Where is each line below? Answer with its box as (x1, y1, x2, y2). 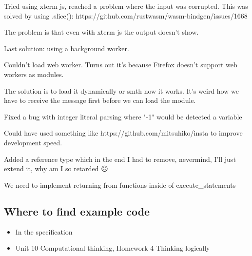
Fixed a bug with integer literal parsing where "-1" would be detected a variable (4, 111, 242, 121)
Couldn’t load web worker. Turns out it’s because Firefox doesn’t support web (4, 59, 237, 70)
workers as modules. (4, 69, 64, 79)
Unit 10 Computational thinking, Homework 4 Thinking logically (15, 243, 210, 253)
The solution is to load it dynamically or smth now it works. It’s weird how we (4, 85, 239, 96)
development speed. (4, 137, 62, 147)
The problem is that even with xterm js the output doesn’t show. (4, 27, 199, 37)
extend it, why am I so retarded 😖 (4, 163, 108, 174)
